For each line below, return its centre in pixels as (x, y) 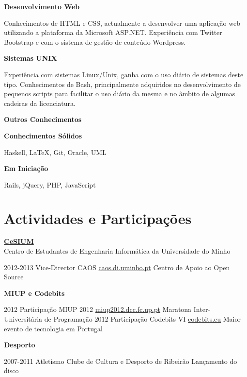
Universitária (23, 319)
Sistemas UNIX (31, 58)
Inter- (202, 309)
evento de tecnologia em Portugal (53, 328)
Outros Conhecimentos (43, 119)
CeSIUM (19, 241)
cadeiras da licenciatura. (40, 103)
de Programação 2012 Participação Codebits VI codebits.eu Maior (142, 319)
